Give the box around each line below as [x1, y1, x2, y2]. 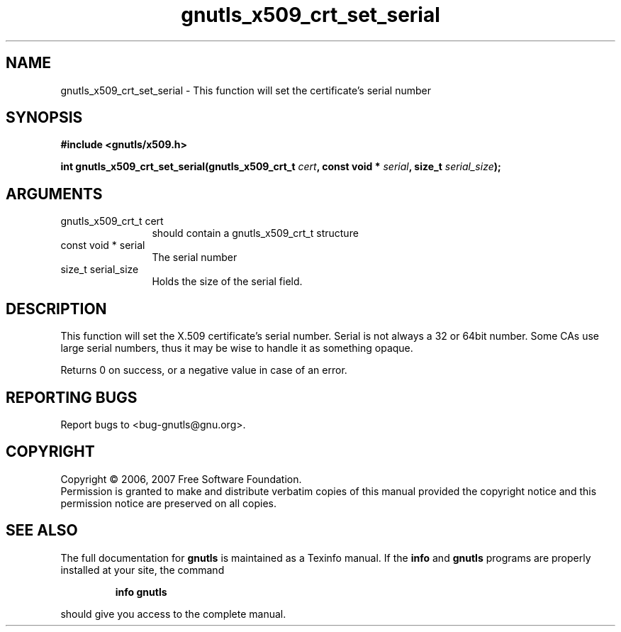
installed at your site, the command [60, 563, 225, 576]
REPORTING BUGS [6, 388, 138, 406]
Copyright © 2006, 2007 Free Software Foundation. [60, 472, 302, 485]
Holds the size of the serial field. [152, 275, 303, 288]
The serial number [152, 251, 237, 264]
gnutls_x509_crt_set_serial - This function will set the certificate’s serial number [60, 84, 432, 96]
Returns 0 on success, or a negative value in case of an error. [60, 364, 347, 377]
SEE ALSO [6, 521, 78, 540]
